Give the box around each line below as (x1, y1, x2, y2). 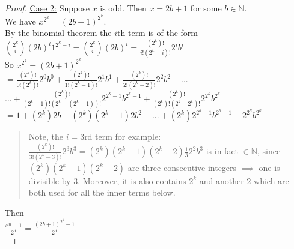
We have (5, 14, 36, 27)
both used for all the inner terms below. (28, 186, 176, 199)
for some (190, 2, 222, 14)
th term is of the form (117, 26, 198, 39)
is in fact (206, 145, 239, 157)
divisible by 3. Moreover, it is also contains (28, 174, 186, 187)
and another (199, 174, 244, 187)
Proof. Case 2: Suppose (5, 2, 90, 14)
